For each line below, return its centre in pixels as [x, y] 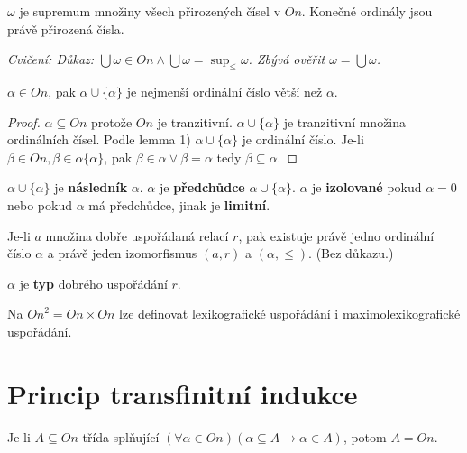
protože [111, 121]
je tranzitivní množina [345, 121]
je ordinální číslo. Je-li [303, 139]
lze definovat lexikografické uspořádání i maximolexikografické [290, 314]
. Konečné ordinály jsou [367, 11]
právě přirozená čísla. [66, 28]
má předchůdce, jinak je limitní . [179, 204]
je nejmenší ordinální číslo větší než [224, 91]
